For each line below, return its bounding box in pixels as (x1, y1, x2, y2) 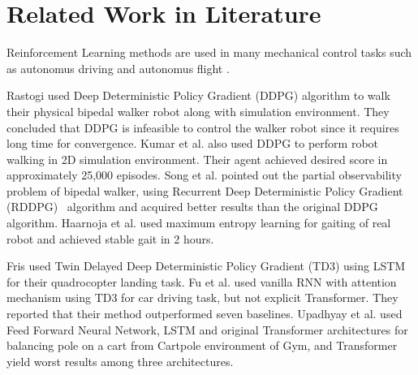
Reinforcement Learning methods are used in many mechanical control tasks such (6, 44, 412, 61)
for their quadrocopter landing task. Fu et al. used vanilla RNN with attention (6, 273, 397, 290)
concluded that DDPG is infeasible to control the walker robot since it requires (6, 119, 399, 136)
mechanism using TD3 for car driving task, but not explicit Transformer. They (6, 289, 399, 306)
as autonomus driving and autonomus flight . (6, 59, 230, 76)
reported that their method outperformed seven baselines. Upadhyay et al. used (6, 305, 403, 322)
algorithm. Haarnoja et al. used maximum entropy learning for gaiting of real (6, 214, 391, 231)
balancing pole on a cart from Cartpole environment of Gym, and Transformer (6, 337, 398, 354)
